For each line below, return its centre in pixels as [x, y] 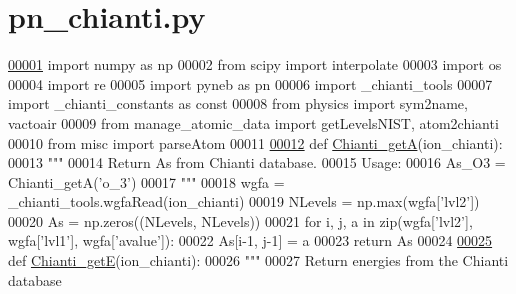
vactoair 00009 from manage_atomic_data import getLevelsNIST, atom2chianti [253, 122]
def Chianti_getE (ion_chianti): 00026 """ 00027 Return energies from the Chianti [258, 260]
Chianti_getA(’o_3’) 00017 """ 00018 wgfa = [146, 181]
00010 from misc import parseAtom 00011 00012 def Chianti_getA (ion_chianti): [255, 142]
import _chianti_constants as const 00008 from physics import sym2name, [238, 103]
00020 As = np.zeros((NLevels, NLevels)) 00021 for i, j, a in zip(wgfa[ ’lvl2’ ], [240, 220]
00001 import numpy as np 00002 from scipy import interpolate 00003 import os [255, 64]
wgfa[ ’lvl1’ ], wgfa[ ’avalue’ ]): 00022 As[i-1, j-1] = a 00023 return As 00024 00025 [250, 240]
